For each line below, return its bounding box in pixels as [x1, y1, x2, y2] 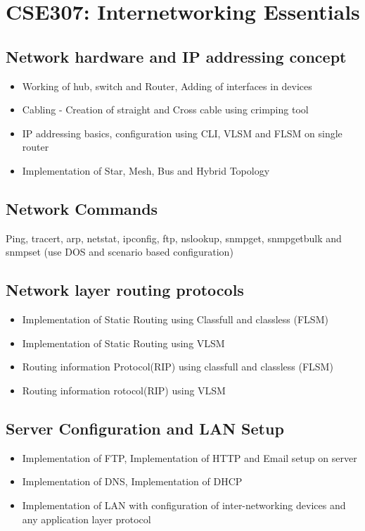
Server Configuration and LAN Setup [6, 417, 284, 439]
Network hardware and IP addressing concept [6, 45, 347, 67]
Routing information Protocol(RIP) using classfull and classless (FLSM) [22, 359, 333, 374]
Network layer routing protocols [6, 279, 244, 301]
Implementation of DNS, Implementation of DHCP [22, 474, 243, 489]
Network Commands [6, 197, 158, 219]
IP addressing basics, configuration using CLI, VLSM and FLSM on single [22, 125, 342, 140]
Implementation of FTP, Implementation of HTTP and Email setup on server [22, 450, 357, 465]
